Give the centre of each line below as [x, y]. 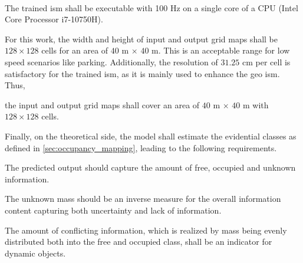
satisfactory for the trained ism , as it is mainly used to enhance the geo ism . [142, 73]
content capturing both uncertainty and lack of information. [113, 210]
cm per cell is [266, 61]
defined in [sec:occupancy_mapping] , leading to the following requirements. [141, 147]
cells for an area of [75, 50]
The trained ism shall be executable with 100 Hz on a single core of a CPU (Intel [151, 7]
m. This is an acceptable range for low [221, 50]
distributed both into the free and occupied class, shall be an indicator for [139, 242]
